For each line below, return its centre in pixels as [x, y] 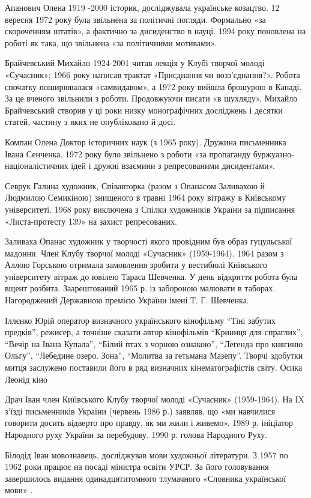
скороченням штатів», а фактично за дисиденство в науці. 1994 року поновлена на [155, 31]
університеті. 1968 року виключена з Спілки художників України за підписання [150, 209]
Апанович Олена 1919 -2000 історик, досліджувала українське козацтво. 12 [142, 7]
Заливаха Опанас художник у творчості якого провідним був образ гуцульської [149, 241]
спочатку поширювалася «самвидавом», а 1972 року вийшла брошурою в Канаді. [153, 86]
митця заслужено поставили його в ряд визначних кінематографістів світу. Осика [154, 367]
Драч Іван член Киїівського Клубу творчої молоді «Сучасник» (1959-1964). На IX [155, 399]
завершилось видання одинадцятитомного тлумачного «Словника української [146, 478]
